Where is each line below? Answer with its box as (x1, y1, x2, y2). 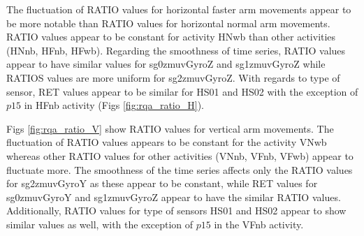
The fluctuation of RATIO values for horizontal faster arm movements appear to (6, 2, 351, 16)
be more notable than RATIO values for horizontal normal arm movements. (6, 15, 330, 30)
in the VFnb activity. (214, 216, 304, 231)
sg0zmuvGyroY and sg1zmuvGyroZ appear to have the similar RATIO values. (6, 189, 341, 204)
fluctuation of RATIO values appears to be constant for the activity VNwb (6, 135, 327, 149)
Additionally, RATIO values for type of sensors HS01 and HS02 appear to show (6, 203, 347, 218)
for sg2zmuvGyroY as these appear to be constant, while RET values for (6, 176, 318, 191)
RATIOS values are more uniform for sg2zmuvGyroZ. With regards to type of (6, 70, 340, 84)
